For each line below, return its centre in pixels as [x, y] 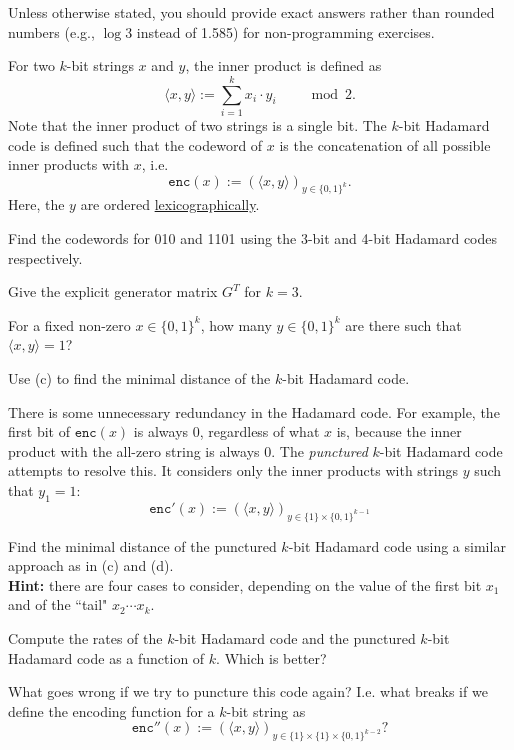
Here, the [36, 204]
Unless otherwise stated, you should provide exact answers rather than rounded [251, 12]
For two [31, 65]
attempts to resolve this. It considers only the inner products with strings [233, 470]
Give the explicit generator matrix [113, 291]
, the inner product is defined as [283, 65]
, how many [236, 324]
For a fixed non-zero [69, 324]
